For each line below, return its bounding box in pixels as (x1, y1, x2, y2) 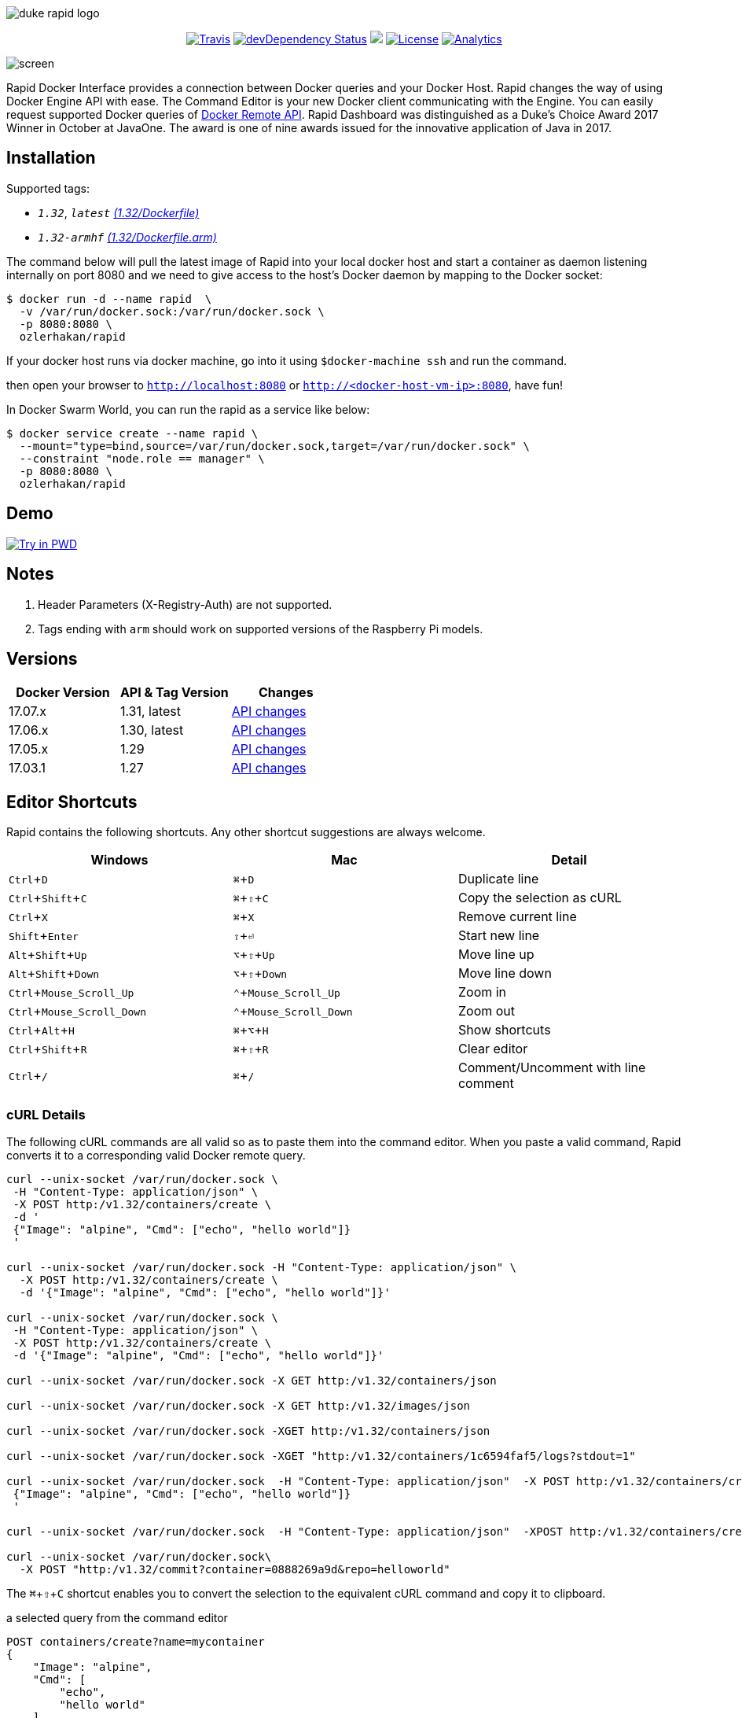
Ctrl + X (9, 909, 48, 925)
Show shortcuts (457, 1022, 551, 1038)
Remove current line (457, 909, 577, 925)
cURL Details (6, 1106, 86, 1123)
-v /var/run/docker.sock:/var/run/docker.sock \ (19, 304, 325, 318)
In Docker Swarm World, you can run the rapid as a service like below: (6, 402, 370, 416)
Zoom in (457, 984, 507, 1001)
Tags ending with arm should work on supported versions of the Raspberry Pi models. (38, 621, 483, 636)
